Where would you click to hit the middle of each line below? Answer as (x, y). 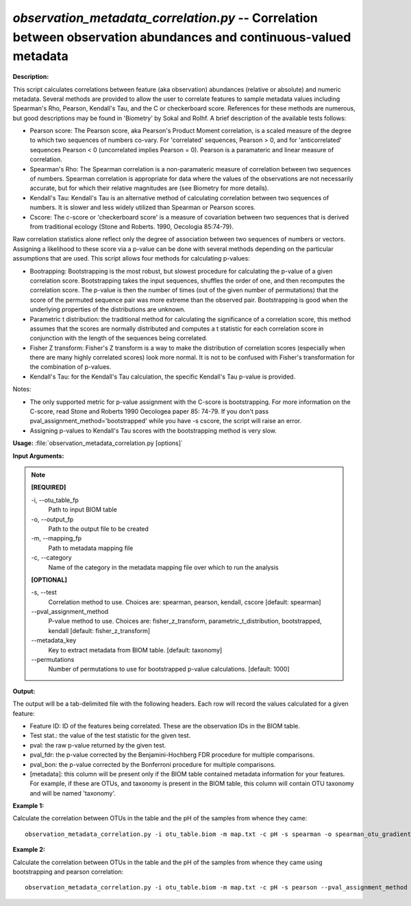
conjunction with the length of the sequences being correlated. (119, 338)
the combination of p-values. (71, 367)
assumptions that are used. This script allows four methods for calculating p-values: (131, 259)
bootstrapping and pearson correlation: (68, 872)
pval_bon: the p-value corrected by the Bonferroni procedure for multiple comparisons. (153, 764)
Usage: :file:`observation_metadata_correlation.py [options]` (98, 443)
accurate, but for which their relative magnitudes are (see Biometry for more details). (149, 188)
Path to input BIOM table (83, 510)
